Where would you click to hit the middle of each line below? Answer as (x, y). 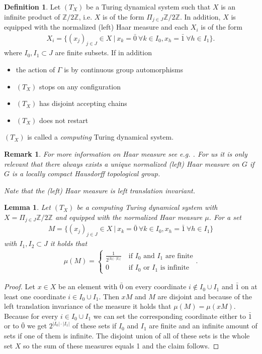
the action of (35, 70)
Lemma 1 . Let (27, 207)
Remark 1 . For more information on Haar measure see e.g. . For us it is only (126, 154)
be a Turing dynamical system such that (148, 7)
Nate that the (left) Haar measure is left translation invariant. (100, 190)
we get (37, 326)
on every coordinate (156, 286)
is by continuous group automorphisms (123, 70)
